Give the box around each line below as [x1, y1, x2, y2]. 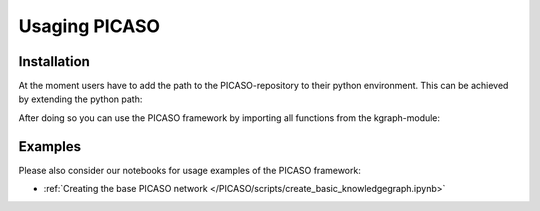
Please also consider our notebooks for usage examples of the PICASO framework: [18, 164, 362, 176]
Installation [18, 53, 90, 70]
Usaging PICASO [18, 15, 160, 37]
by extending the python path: [18, 93, 143, 105]
